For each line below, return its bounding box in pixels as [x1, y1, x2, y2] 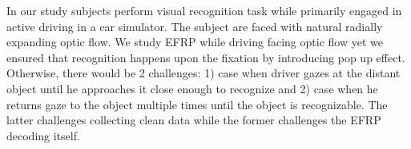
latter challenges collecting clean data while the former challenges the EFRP [6, 112, 381, 128]
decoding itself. [6, 127, 80, 143]
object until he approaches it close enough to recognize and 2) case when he [6, 80, 378, 96]
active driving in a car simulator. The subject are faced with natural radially [6, 18, 383, 34]
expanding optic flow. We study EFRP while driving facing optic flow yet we [6, 33, 383, 50]
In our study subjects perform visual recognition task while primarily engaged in [6, 2, 402, 18]
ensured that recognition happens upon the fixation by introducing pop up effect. [6, 49, 405, 65]
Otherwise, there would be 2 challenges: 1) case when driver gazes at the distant [6, 65, 401, 81]
